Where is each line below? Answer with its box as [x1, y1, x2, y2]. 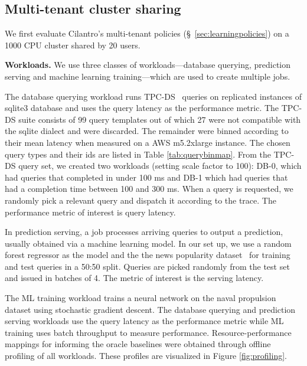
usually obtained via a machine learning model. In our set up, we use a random [5, 237, 292, 249]
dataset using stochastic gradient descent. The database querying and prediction [5, 303, 296, 315]
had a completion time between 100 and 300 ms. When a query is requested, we [5, 182, 293, 195]
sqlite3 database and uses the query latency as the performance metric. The [5, 102, 279, 114]
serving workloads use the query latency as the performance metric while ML [5, 315, 284, 327]
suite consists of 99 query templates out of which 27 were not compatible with [18, 113, 301, 125]
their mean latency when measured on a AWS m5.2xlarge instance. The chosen [5, 136, 290, 148]
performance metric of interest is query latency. [5, 205, 176, 218]
